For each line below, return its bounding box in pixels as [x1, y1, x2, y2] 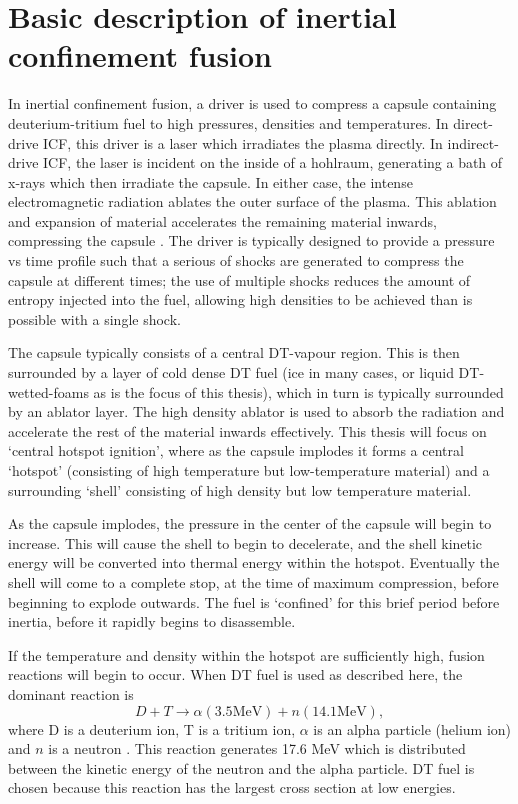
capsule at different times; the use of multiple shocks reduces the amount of [8, 269, 471, 290]
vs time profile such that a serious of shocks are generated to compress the [8, 250, 464, 271]
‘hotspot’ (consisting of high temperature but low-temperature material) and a [8, 460, 490, 480]
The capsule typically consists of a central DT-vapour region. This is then [8, 342, 460, 363]
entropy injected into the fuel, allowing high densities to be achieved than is [8, 289, 473, 310]
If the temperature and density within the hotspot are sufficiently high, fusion [8, 644, 485, 665]
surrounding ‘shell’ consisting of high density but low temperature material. [8, 479, 472, 500]
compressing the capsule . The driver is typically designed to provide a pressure [8, 230, 495, 251]
